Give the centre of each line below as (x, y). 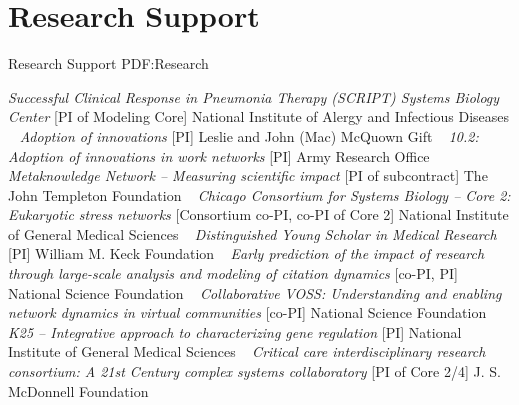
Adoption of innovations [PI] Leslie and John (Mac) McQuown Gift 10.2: (249, 135)
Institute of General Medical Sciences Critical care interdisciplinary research (247, 351)
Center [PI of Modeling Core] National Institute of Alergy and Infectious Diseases (259, 116)
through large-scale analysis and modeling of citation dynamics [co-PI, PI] (233, 273)
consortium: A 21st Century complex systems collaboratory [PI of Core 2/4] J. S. (254, 371)
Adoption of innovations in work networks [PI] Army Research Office (219, 155)
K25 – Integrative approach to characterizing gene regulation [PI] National (235, 331)
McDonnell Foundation (78, 390)
